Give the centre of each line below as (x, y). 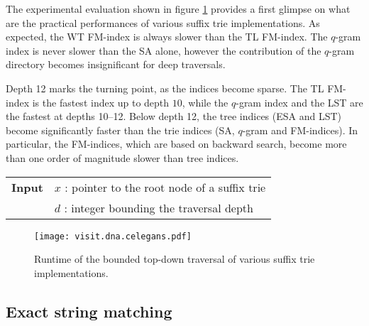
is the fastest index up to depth (101, 102)
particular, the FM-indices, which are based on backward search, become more (176, 144)
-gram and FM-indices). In (300, 130)
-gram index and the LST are (299, 102)
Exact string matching (89, 311)
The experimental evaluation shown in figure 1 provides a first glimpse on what (178, 9)
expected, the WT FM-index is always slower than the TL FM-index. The (167, 37)
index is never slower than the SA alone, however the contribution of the (164, 50)
